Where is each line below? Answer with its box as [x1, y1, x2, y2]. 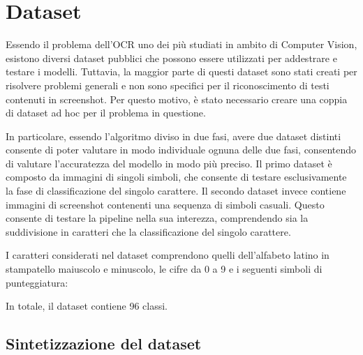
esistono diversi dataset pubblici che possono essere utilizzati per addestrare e [6, 50, 337, 65]
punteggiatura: [6, 275, 68, 289]
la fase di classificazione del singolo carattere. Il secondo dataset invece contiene [6, 183, 346, 198]
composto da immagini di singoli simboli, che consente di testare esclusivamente [6, 169, 347, 184]
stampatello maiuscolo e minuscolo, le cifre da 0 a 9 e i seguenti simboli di [6, 262, 323, 276]
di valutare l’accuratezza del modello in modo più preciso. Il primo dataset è [6, 156, 332, 170]
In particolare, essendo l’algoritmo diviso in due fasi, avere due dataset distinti [6, 128, 341, 143]
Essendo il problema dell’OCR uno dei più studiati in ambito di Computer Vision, [6, 37, 357, 52]
